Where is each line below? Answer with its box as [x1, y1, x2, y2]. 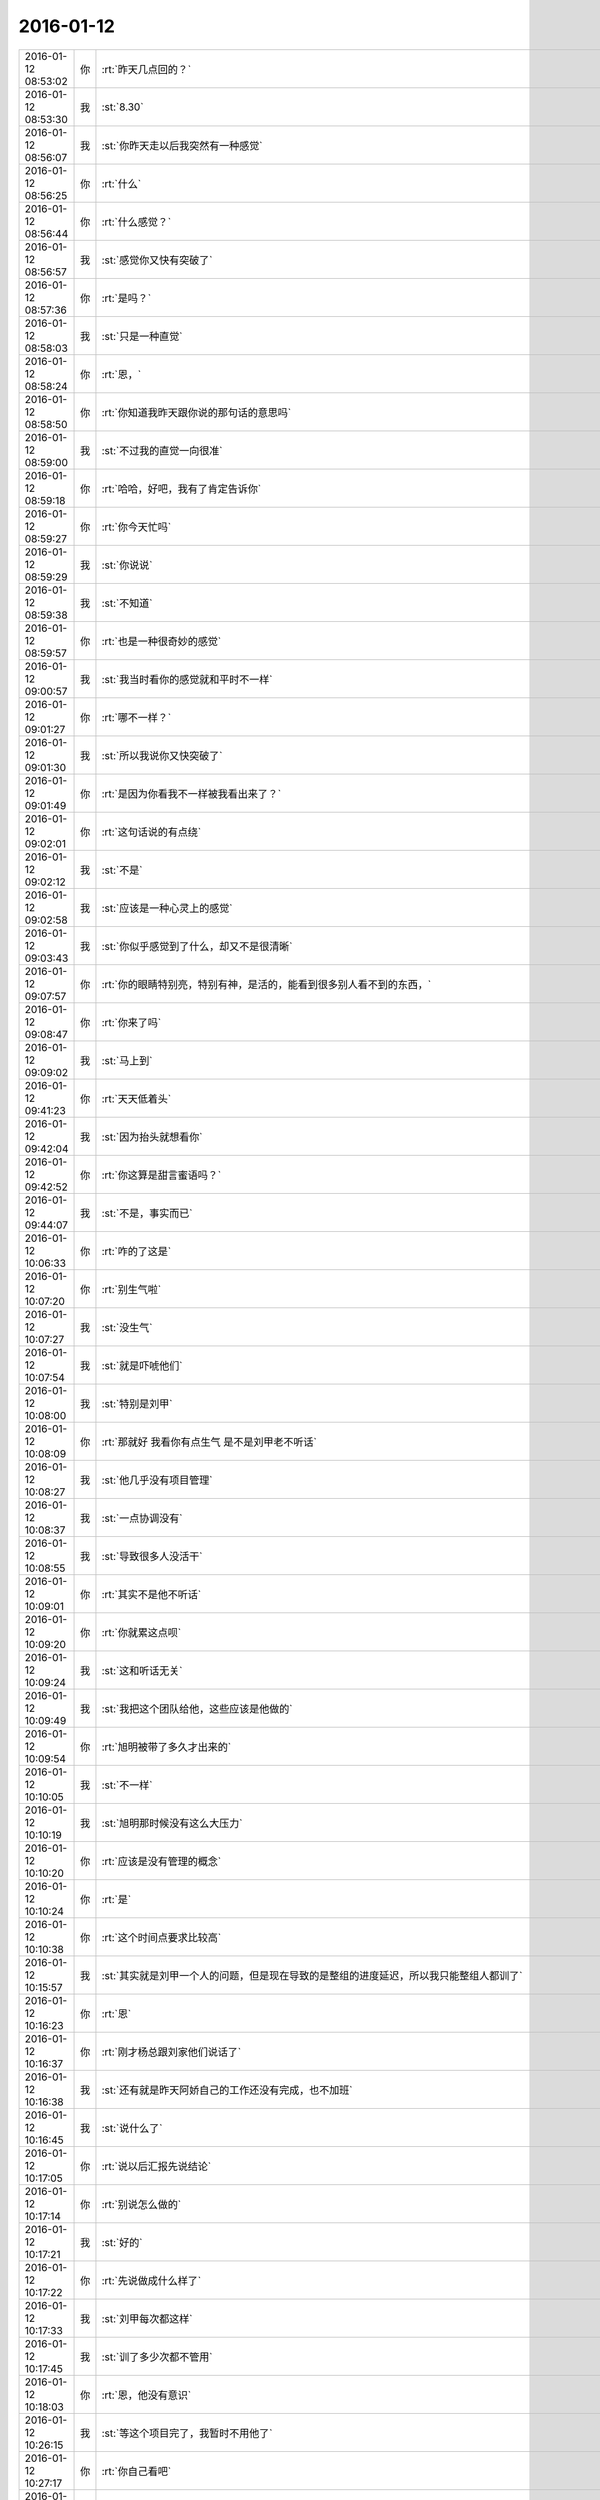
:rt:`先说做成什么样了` [101, 2273, 202, 2287]
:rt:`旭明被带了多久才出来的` [101, 1740, 232, 1754]
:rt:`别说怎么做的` [101, 2197, 182, 2211]
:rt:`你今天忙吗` [101, 520, 172, 534]
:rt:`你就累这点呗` [101, 1625, 182, 1639]
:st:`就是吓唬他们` [101, 1358, 183, 1372]
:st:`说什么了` [101, 2121, 163, 2135]
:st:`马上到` [101, 1053, 153, 1067]
